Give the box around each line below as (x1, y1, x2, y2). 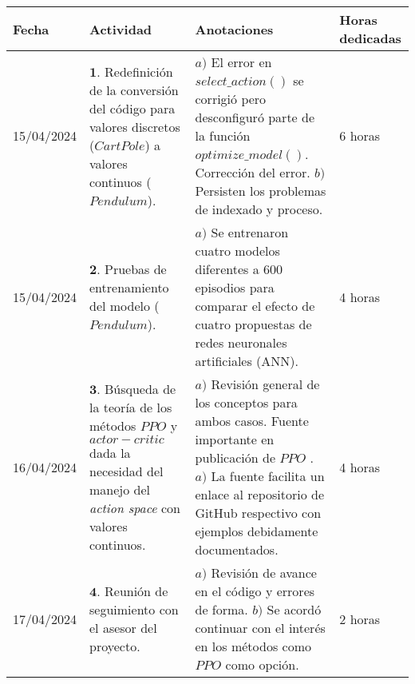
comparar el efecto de (195, 296, 315, 315)
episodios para (195, 278, 275, 296)
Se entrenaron (211, 223, 289, 241)
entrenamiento (89, 278, 169, 296)
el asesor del (89, 618, 157, 637)
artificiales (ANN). (195, 352, 298, 370)
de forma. (195, 600, 248, 618)
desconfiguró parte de (195, 108, 315, 126)
